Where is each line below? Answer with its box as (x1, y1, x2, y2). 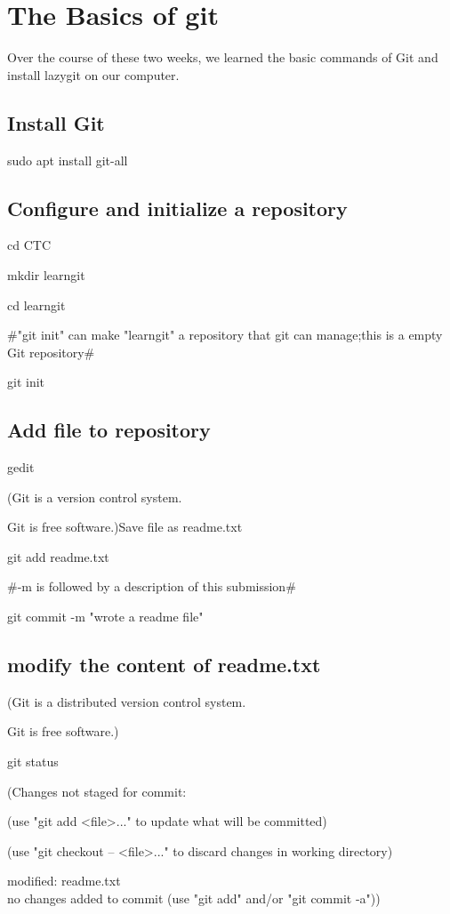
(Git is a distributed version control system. (7, 692, 246, 710)
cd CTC (7, 236, 51, 254)
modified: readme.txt (7, 871, 121, 890)
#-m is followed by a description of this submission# (7, 577, 296, 596)
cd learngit (7, 295, 66, 314)
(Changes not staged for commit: (7, 782, 187, 800)
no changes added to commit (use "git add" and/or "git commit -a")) (7, 889, 381, 907)
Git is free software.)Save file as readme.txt (7, 517, 243, 536)
